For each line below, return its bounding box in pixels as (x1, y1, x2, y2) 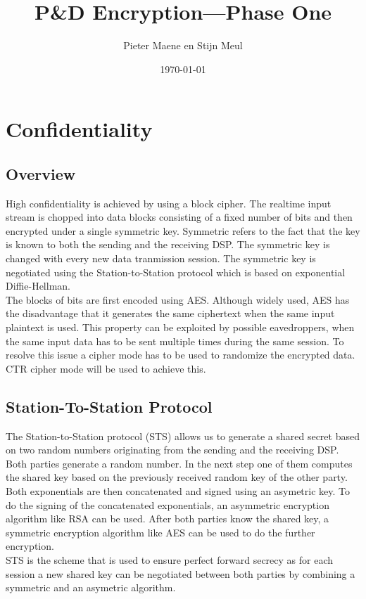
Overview (6, 162, 76, 184)
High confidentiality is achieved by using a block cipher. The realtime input (6, 195, 332, 210)
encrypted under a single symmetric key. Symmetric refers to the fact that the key (6, 223, 360, 238)
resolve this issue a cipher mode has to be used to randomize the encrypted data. (6, 347, 355, 362)
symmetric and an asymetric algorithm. (6, 580, 176, 595)
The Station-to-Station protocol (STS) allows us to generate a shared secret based (6, 428, 360, 443)
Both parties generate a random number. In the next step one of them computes (6, 456, 353, 470)
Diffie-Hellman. (6, 278, 70, 293)
